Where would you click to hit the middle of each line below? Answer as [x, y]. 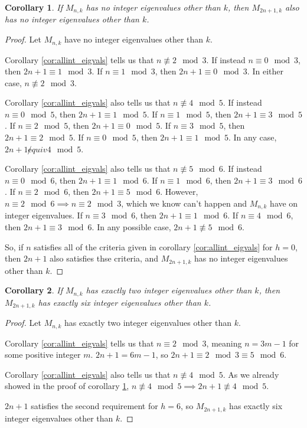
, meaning [224, 343]
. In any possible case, [131, 227]
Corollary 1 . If [34, 7]
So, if [14, 246]
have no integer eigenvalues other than [134, 39]
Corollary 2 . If [34, 290]
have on [284, 203]
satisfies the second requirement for [94, 406]
